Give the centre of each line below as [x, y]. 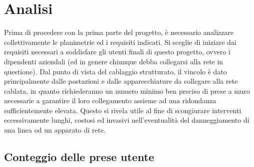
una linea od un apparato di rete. [55, 130]
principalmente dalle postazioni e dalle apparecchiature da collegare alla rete [121, 81]
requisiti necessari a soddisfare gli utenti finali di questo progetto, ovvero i [117, 52]
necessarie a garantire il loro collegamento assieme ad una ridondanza [110, 100]
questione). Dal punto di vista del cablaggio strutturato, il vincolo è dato [116, 71]
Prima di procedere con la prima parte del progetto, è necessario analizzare [119, 32]
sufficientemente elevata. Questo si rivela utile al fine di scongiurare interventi [123, 110]
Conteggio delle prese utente [79, 157]
